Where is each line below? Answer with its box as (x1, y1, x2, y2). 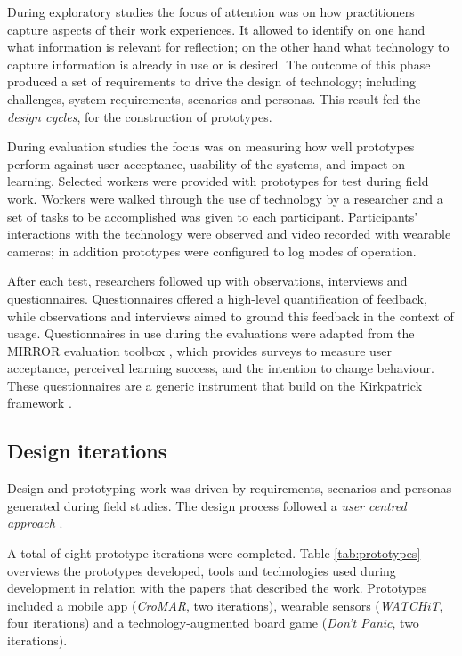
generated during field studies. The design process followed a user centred (7, 496, 407, 514)
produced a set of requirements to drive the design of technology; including (7, 72, 416, 91)
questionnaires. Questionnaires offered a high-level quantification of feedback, (7, 288, 427, 307)
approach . (7, 514, 63, 532)
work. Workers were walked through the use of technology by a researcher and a (7, 189, 443, 207)
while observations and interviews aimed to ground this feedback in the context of (7, 306, 454, 325)
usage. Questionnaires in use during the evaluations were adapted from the (7, 324, 415, 343)
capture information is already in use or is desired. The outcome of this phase (7, 54, 431, 73)
